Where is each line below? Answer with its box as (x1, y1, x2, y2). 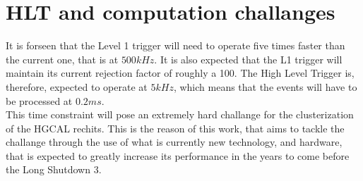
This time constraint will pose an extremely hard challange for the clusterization (6, 107, 354, 122)
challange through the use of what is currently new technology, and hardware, (6, 135, 343, 149)
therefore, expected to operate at (6, 79, 148, 94)
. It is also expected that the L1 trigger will (154, 51, 343, 66)
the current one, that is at (6, 51, 119, 66)
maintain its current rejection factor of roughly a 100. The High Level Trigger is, (6, 65, 355, 80)
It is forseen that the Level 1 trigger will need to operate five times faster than (6, 38, 345, 53)
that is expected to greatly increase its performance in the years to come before (6, 148, 350, 163)
